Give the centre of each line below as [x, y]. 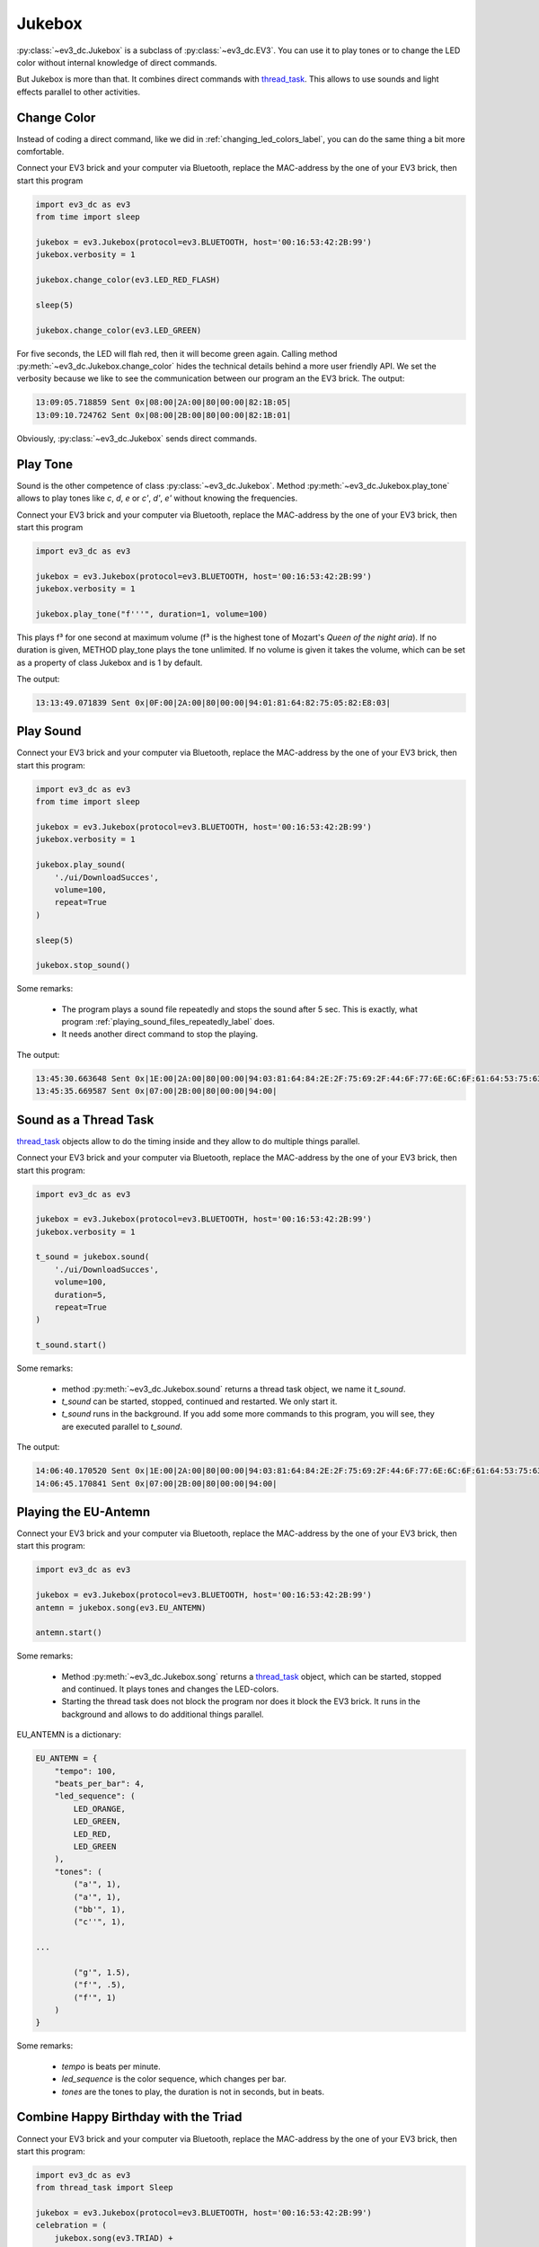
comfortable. [40, 152]
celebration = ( [71, 2225]
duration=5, [81, 1295]
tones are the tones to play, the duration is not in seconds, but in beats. [193, 2092]
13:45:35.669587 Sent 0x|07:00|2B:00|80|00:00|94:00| [156, 1091]
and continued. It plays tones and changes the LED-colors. [170, 1689]
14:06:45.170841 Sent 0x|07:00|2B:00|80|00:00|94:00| [156, 1483]
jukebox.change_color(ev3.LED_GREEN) [119, 330]
